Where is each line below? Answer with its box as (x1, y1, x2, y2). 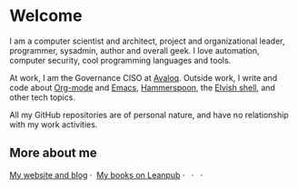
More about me (9, 145, 97, 161)
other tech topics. (9, 92, 75, 103)
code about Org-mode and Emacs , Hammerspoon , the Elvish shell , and (9, 82, 275, 93)
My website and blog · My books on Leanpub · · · (9, 169, 204, 180)
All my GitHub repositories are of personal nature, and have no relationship (9, 109, 289, 120)
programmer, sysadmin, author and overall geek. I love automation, (9, 45, 260, 55)
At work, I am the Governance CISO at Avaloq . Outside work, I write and (9, 72, 278, 83)
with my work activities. (9, 119, 98, 130)
